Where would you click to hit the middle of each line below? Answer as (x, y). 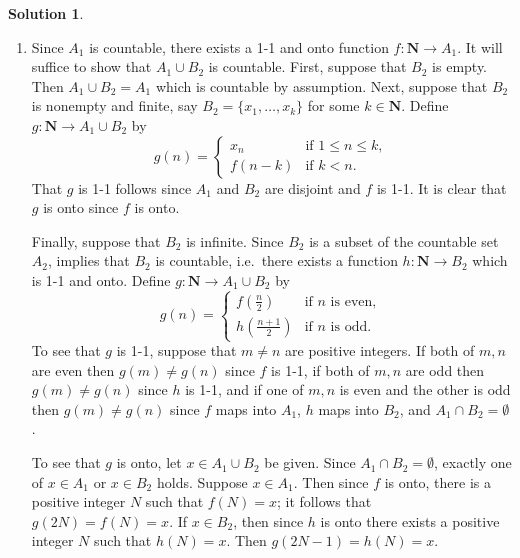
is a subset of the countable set (404, 240)
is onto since (81, 207)
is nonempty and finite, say (114, 105)
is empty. (460, 66)
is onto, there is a (438, 481)
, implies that (88, 260)
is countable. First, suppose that (307, 66)
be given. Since (310, 462)
